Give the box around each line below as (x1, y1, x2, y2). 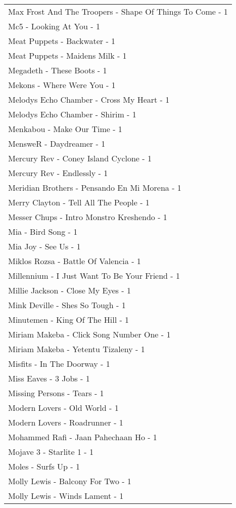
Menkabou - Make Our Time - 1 (8, 123, 122, 135)
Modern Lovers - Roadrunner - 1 (8, 416, 123, 428)
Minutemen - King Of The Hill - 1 (8, 314, 129, 325)
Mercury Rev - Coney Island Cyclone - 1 (8, 152, 152, 164)
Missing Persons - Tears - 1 (8, 387, 104, 399)
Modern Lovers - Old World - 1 (8, 402, 119, 413)
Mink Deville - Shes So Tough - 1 (8, 299, 126, 311)
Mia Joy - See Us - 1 (8, 240, 81, 252)
